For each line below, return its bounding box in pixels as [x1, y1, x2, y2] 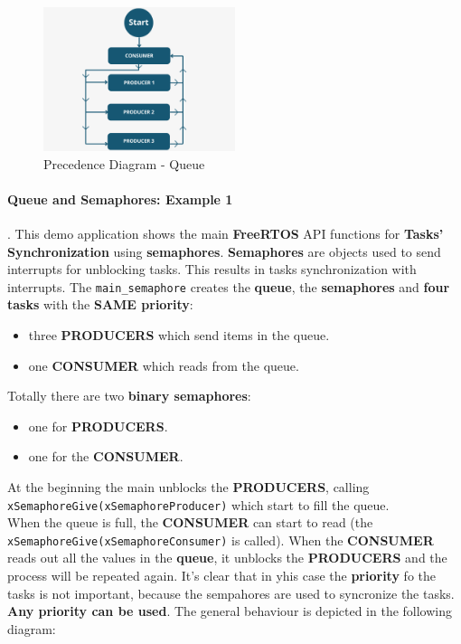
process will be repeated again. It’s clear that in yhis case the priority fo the [7, 566, 436, 585]
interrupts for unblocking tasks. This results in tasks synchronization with [7, 260, 417, 279]
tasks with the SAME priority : [7, 295, 193, 314]
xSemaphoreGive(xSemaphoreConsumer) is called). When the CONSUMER [7, 530, 434, 549]
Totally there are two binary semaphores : [7, 386, 251, 405]
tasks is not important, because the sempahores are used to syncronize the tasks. [7, 583, 455, 602]
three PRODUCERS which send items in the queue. [28, 326, 330, 345]
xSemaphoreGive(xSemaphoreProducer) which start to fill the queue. [7, 495, 390, 514]
